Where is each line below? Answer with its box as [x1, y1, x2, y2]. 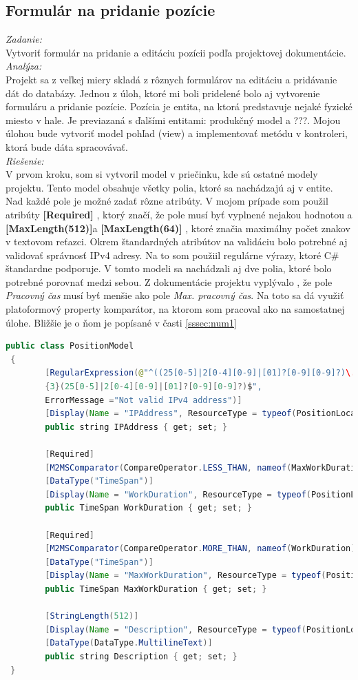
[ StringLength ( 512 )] [45, 611, 139, 621]
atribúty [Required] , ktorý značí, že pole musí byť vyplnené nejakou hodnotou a [6, 207, 352, 221]
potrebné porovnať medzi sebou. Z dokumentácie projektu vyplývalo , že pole [6, 274, 333, 289]
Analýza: [6, 59, 42, 73]
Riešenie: [6, 153, 44, 167]
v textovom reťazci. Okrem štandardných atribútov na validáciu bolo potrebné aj [6, 234, 348, 249]
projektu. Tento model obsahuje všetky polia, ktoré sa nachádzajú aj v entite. [6, 180, 333, 194]
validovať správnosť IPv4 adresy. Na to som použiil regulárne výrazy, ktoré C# [6, 247, 339, 262]
